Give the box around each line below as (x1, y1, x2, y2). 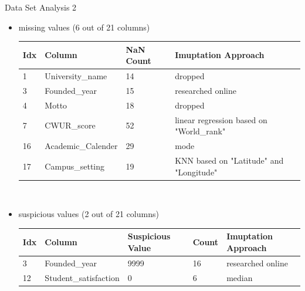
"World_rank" (175, 125, 226, 137)
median (226, 271, 253, 283)
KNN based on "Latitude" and (175, 154, 284, 166)
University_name (45, 70, 107, 82)
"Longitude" (175, 165, 218, 178)
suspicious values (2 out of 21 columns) (18, 208, 159, 220)
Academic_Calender (45, 140, 118, 152)
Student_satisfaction (45, 271, 120, 283)
